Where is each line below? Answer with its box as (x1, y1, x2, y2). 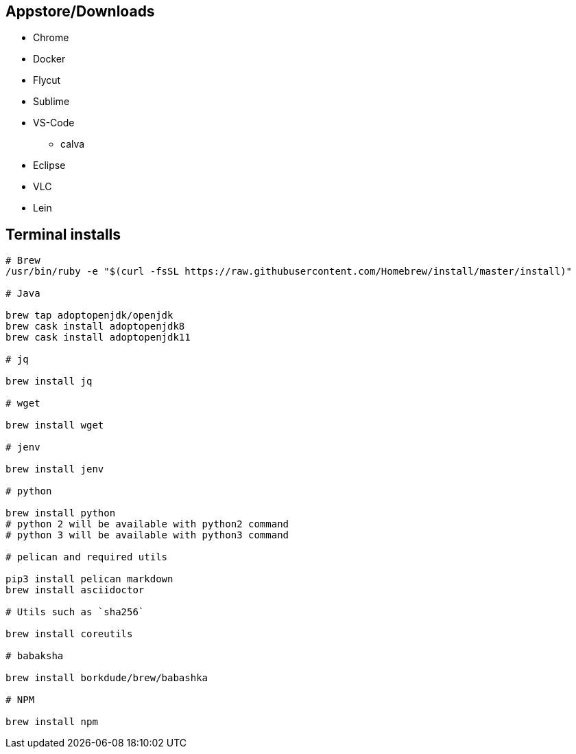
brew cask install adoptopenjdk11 (5, 332, 191, 343)
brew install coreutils (5, 628, 133, 640)
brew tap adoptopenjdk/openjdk (5, 310, 173, 321)
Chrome (33, 32, 69, 44)
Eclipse (33, 159, 66, 172)
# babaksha (5, 650, 64, 662)
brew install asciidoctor (5, 584, 145, 596)
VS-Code (33, 117, 75, 129)
